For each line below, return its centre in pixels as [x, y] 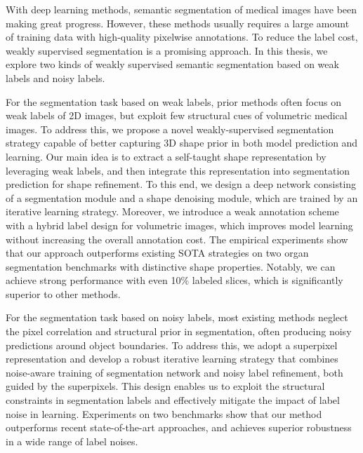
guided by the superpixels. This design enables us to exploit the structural [165, 386]
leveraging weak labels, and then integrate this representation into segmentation [178, 170]
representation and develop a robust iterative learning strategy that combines [172, 359]
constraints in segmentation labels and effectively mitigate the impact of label [173, 400]
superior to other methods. [63, 293]
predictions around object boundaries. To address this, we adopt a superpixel [172, 345]
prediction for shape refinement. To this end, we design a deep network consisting [181, 184]
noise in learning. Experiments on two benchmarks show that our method [164, 413]
